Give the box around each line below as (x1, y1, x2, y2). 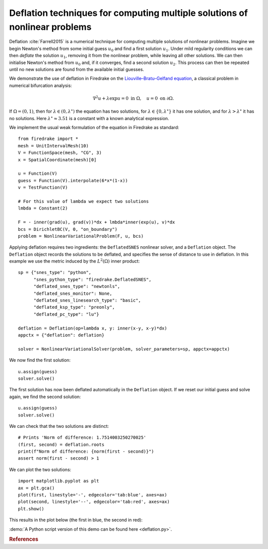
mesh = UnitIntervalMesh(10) (18, 143, 89, 148)
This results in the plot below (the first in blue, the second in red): (9, 517, 143, 523)
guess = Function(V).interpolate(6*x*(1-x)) (18, 178, 129, 183)
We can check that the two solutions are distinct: (9, 423, 109, 429)
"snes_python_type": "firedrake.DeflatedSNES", (33, 276, 151, 282)
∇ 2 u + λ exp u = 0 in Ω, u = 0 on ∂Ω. (92, 95, 174, 101)
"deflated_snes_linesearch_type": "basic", (33, 298, 141, 303)
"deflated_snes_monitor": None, (33, 290, 113, 296)
